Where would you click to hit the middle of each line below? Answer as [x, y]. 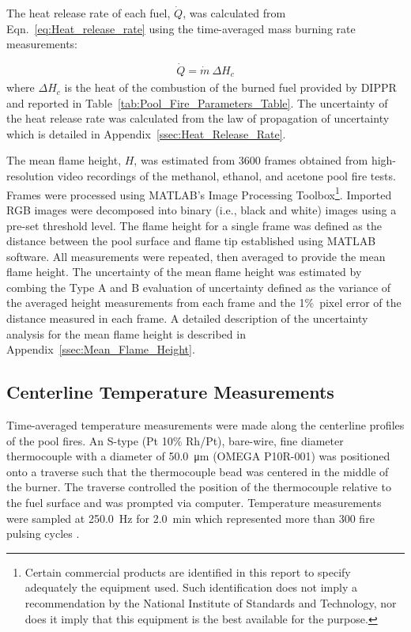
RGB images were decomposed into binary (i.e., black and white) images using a [202, 209]
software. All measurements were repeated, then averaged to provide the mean [196, 256]
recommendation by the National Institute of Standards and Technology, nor [211, 603]
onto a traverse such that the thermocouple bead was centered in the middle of [198, 471]
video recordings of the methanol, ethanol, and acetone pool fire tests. [226, 176]
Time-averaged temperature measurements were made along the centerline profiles [205, 425]
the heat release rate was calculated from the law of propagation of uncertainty [198, 118]
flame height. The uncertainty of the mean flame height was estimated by [184, 272]
